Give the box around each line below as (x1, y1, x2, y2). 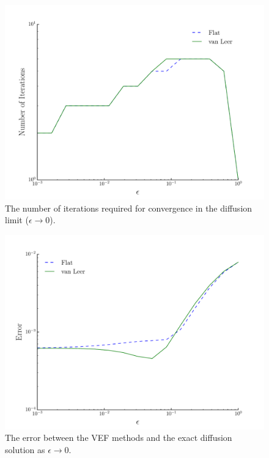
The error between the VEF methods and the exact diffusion (5, 431, 232, 444)
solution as (5, 443, 45, 456)
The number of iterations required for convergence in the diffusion (5, 201, 252, 214)
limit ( (5, 213, 29, 226)
